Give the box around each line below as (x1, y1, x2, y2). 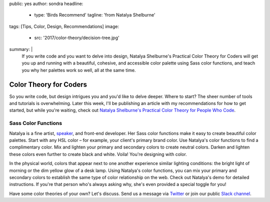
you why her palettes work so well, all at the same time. (21, 67, 136, 73)
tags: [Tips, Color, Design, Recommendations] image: (9, 23, 119, 29)
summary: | (9, 46, 33, 52)
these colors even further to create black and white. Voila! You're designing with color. (9, 151, 187, 157)
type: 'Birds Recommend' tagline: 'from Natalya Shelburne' (34, 12, 155, 18)
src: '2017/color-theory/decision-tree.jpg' (34, 35, 119, 41)
